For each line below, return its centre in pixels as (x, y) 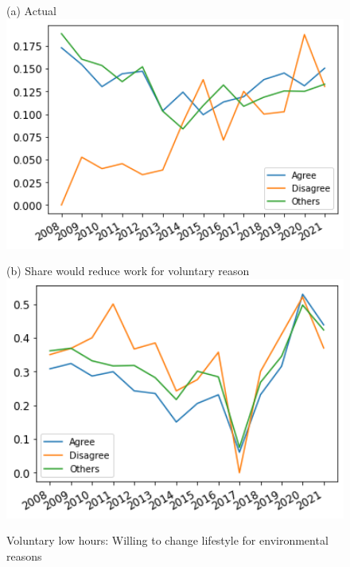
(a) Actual (31, 10)
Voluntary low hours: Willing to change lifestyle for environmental (167, 540)
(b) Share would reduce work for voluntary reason (128, 271)
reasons (24, 555)
